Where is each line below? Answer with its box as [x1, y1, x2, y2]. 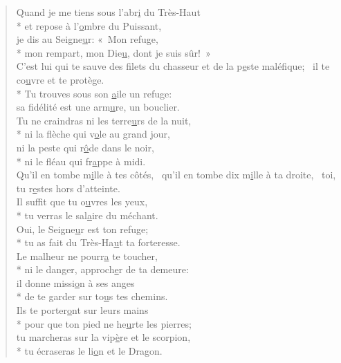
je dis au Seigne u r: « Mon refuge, [16, 32, 158, 46]
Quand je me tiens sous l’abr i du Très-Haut [16, 5, 201, 19]
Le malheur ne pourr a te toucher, [16, 248, 158, 263]
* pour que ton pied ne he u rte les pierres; [16, 316, 192, 331]
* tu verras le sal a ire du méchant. [16, 207, 158, 222]
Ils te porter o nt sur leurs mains [16, 303, 149, 317]
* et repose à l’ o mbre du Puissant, [16, 18, 162, 32]
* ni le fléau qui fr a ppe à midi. [16, 153, 146, 168]
